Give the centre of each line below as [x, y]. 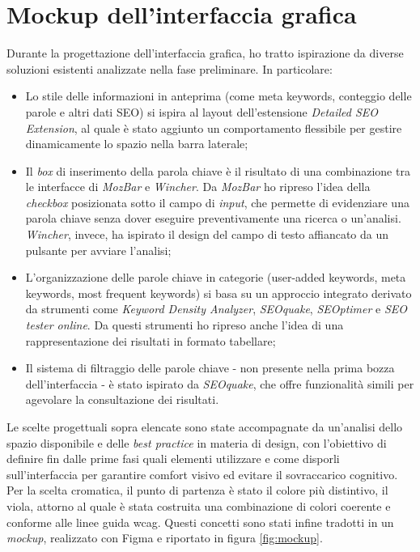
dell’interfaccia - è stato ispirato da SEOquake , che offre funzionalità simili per [220, 383]
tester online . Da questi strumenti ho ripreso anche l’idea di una [185, 325]
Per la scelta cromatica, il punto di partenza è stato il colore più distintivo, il [197, 490]
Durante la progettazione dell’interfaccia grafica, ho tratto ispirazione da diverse [205, 53]
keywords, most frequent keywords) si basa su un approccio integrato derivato [218, 293]
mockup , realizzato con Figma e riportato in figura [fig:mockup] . [165, 538]
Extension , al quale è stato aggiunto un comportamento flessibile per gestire [214, 127]
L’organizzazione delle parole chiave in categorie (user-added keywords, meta [216, 277]
